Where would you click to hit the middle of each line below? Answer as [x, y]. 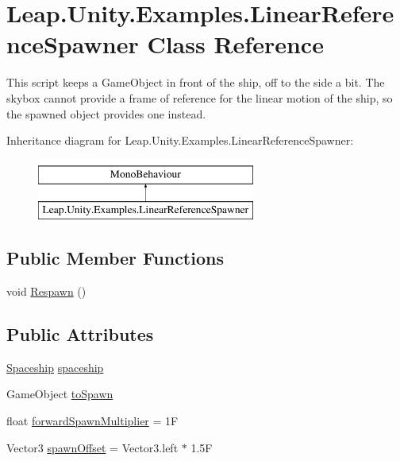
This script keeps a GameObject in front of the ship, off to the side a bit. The [196, 82]
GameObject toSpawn [60, 394]
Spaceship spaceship [55, 367]
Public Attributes [80, 334]
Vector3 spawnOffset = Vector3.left [92, 447]
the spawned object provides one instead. [106, 113]
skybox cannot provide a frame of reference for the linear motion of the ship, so [200, 97]
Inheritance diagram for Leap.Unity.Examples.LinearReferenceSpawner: [180, 140]
